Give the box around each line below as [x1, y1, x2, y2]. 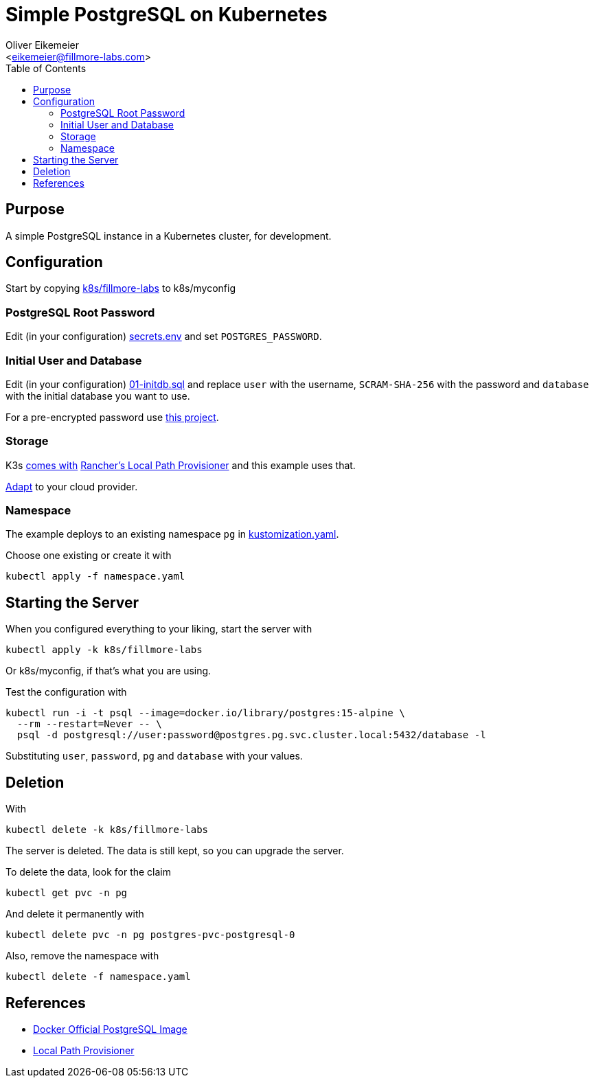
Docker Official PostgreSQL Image [33, 1023, 187, 1035]
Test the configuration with [5, 686, 127, 698]
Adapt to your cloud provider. [5, 480, 138, 492]
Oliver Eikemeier [5, 38, 80, 51]
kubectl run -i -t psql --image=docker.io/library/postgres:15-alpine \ [5, 707, 405, 719]
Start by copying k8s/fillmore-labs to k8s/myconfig [5, 282, 236, 295]
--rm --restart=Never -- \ [16, 718, 162, 730]
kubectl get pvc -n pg [5, 887, 128, 899]
